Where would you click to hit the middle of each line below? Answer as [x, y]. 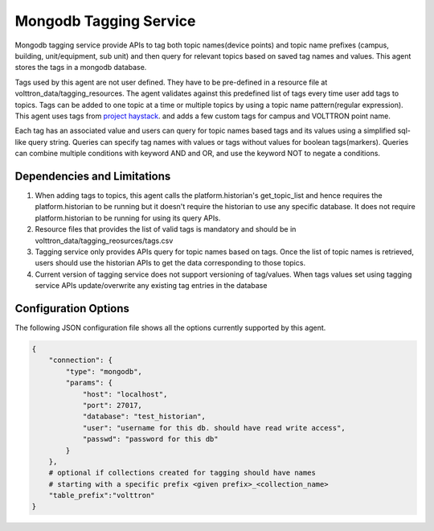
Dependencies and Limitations [93, 176]
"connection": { [80, 360]
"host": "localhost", [125, 394]
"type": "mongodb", [104, 371]
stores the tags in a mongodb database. [81, 68]
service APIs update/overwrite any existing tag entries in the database [151, 286]
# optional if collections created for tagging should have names [182, 473]
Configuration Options [72, 309]
